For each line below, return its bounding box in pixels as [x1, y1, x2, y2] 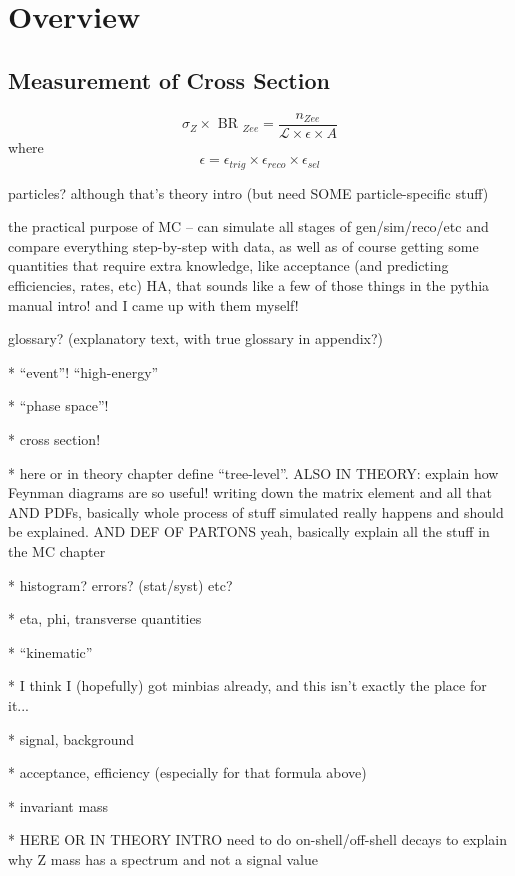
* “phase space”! [8, 395, 109, 416]
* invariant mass [8, 795, 109, 816]
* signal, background [8, 728, 135, 749]
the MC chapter [8, 541, 106, 561]
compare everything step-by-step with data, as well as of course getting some [8, 235, 479, 256]
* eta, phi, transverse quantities [8, 608, 202, 629]
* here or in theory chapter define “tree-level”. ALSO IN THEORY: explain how [8, 462, 499, 483]
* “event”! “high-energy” [8, 361, 159, 382]
